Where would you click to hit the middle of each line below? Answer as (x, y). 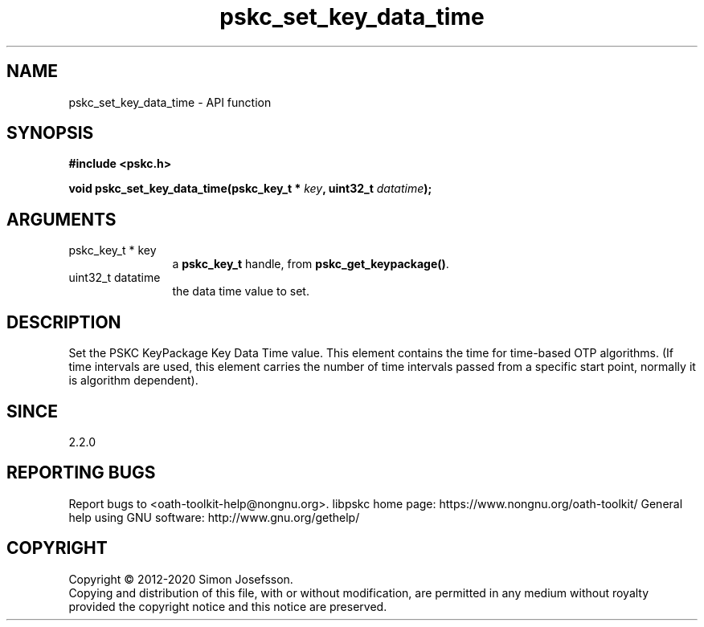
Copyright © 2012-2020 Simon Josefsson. (181, 579)
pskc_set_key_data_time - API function (170, 102)
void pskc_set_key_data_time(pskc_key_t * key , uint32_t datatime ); (250, 189)
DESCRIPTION (64, 322)
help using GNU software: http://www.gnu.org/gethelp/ (214, 517)
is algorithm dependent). (133, 381)
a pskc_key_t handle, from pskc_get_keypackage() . (311, 264)
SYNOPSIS (50, 133)
